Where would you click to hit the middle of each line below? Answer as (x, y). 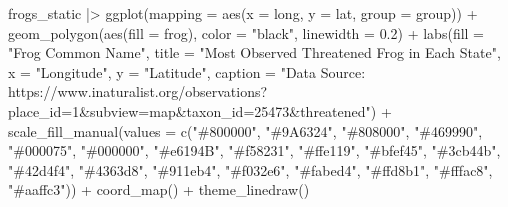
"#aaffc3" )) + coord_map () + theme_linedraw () (159, 189)
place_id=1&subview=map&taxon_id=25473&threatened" (189, 110)
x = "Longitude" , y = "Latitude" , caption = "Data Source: (187, 71)
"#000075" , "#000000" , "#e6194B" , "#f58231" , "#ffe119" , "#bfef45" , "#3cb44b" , (254, 150)
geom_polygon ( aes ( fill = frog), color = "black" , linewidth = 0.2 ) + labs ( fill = (246, 32)
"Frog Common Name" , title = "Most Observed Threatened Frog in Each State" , (254, 52)
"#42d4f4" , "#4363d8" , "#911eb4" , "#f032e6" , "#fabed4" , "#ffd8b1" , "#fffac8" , (250, 169)
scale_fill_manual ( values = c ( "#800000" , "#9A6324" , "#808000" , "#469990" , (245, 130)
